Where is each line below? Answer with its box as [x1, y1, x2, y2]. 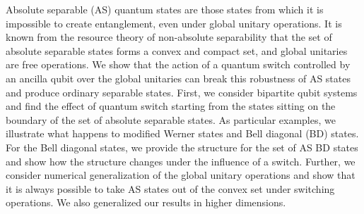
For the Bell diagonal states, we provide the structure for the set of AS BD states [6, 139, 358, 154]
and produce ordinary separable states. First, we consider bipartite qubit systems [6, 84, 358, 99]
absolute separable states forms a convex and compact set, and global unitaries [6, 43, 348, 58]
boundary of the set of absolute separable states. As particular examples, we [6, 112, 336, 127]
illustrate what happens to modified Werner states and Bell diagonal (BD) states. [6, 126, 359, 141]
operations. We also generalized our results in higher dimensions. [6, 195, 286, 210]
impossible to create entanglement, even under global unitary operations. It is [6, 15, 342, 30]
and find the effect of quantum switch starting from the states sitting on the [6, 99, 336, 113]
